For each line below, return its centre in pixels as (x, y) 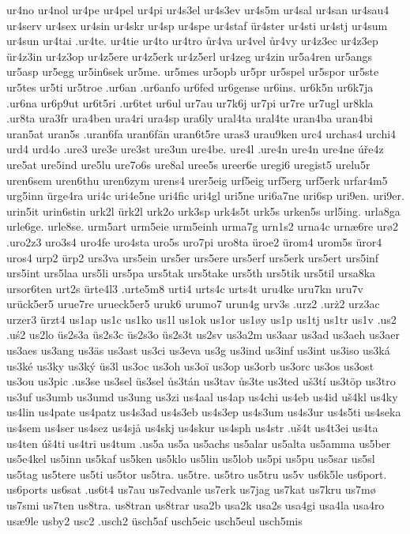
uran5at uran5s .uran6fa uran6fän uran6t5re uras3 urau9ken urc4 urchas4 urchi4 (201, 133)
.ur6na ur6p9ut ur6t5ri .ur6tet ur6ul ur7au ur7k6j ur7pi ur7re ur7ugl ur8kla (190, 102)
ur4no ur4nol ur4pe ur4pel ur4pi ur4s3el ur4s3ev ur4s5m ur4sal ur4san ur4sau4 (198, 9)
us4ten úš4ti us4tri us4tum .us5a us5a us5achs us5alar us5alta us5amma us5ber (199, 443)
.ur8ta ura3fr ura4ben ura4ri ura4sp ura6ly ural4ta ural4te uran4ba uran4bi (190, 118)
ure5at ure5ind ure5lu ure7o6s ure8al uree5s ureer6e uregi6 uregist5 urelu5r (188, 164)
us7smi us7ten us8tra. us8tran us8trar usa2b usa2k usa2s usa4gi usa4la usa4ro (196, 505)
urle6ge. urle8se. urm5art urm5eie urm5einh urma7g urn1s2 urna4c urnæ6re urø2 (203, 226)
